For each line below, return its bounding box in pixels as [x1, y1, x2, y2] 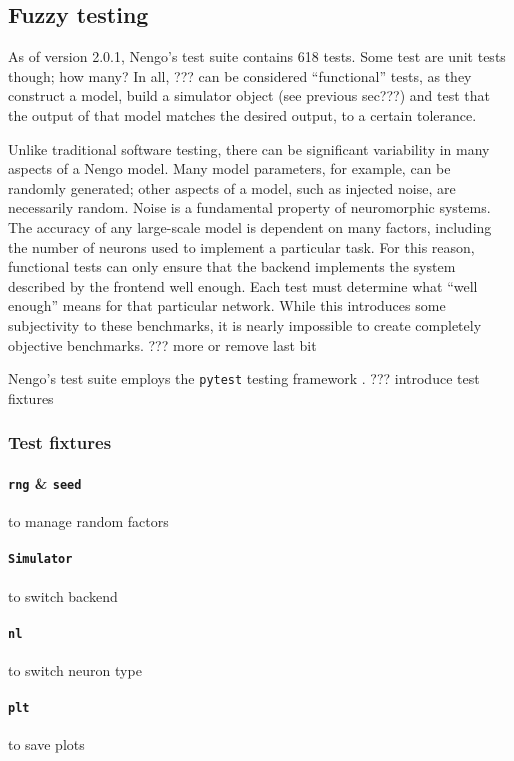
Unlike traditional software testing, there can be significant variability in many [8, 138, 490, 159]
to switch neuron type [8, 659, 142, 680]
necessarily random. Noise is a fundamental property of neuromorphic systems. [8, 197, 491, 218]
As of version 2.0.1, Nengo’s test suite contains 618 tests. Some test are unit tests [8, 46, 506, 67]
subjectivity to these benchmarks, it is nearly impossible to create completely [8, 314, 482, 335]
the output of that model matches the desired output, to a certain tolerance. [8, 104, 477, 125]
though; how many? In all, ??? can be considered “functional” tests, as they [8, 65, 472, 86]
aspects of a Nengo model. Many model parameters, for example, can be [8, 158, 451, 179]
